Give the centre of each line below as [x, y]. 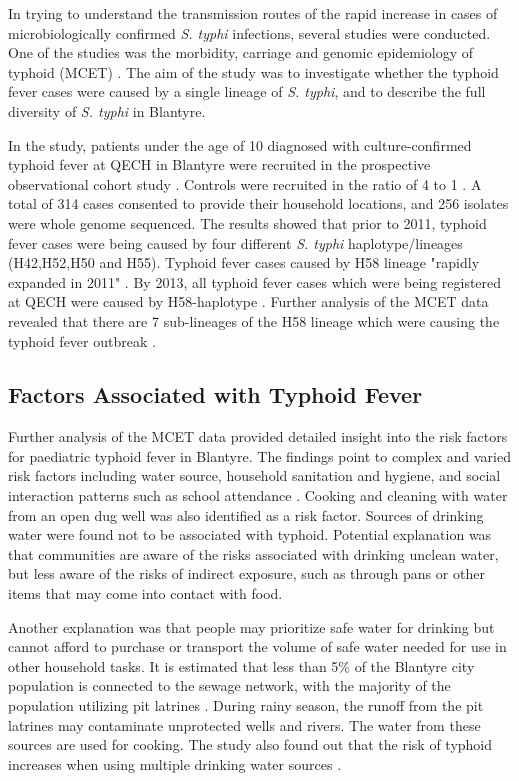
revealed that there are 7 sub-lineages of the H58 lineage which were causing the [254, 320]
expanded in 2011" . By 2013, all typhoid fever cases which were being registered [255, 281]
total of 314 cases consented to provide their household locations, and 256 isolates [258, 203]
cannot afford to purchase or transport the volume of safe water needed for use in [257, 646]
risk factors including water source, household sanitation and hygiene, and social [254, 475]
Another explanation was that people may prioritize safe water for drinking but [251, 626]
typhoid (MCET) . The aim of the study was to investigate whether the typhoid [253, 71]
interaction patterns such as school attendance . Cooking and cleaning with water [258, 495]
